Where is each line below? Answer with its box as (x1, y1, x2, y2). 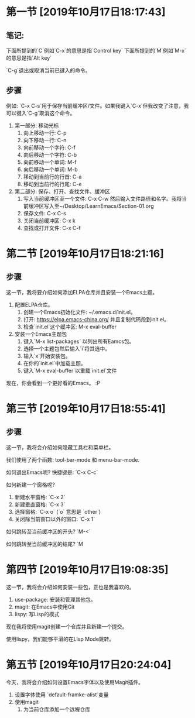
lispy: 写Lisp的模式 (14, 610, 60, 617)
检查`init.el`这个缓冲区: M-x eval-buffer (23, 323, 117, 330)
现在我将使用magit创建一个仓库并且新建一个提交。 (6, 623, 128, 630)
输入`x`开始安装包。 (23, 352, 71, 359)
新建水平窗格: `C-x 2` (14, 493, 66, 500)
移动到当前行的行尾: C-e (23, 180, 82, 187)
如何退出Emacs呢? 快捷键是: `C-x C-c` (6, 469, 98, 476)
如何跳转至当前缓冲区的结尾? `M (6, 540, 84, 547)
